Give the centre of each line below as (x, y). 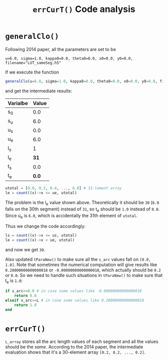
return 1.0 (25, 305)
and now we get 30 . (25, 250)
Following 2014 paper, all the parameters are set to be (60, 49)
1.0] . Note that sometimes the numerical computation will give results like (81, 265)
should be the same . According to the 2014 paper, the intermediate (74, 347)
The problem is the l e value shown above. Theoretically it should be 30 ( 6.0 (82, 203)
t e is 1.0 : (14, 281)
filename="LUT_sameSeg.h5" (33, 63)
